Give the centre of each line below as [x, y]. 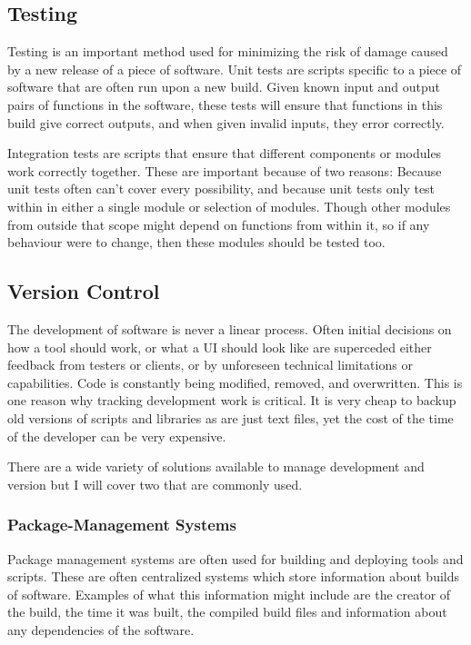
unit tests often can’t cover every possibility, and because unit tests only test [221, 189]
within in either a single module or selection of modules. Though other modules [229, 206]
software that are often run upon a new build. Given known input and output [224, 87]
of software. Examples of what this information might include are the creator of [229, 594]
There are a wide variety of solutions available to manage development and [216, 466]
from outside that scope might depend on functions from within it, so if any [219, 224]
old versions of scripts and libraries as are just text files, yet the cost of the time [230, 417]
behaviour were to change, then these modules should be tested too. [196, 242]
